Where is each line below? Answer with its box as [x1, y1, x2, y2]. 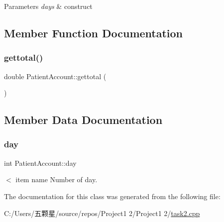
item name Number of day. [15, 174, 98, 185]
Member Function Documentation [4, 25, 183, 40]
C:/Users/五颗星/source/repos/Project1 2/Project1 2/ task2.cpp [4, 208, 200, 218]
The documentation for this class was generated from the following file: [4, 191, 221, 201]
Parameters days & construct [4, 1, 93, 11]
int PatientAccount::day [4, 157, 77, 168]
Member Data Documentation [4, 112, 163, 127]
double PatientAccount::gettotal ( [4, 71, 107, 81]
